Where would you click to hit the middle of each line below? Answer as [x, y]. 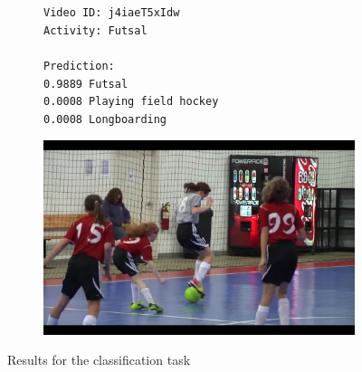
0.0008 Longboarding [105, 119]
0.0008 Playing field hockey [131, 102]
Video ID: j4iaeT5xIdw [112, 13]
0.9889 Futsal [86, 84]
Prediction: [79, 66]
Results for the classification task [99, 360]
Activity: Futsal [95, 30]
